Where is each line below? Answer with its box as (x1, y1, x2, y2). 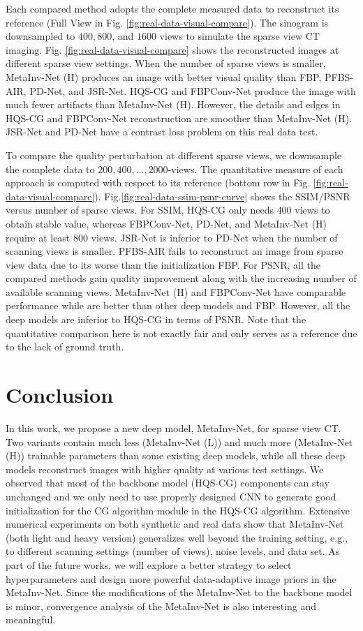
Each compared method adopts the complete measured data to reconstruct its (6, 1, 339, 15)
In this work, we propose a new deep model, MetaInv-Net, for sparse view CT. (6, 420, 341, 435)
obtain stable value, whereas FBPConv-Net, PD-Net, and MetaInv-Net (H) (6, 216, 327, 230)
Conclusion (6, 380, 114, 409)
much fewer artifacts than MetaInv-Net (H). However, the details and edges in (6, 97, 341, 112)
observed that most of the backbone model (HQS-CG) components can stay (6, 475, 329, 490)
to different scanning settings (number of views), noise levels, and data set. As (6, 544, 340, 558)
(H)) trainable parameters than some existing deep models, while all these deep (6, 448, 346, 463)
